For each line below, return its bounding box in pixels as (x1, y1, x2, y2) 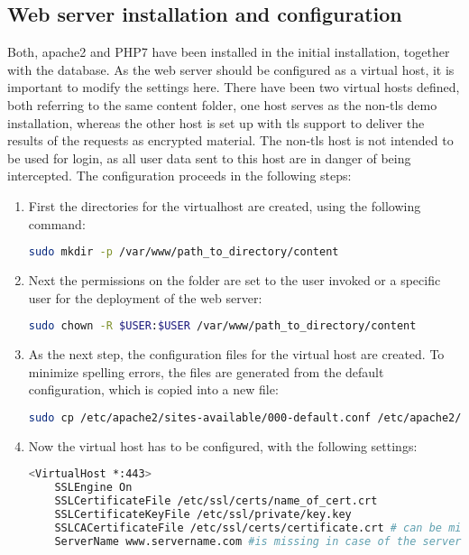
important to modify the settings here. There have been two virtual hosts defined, (7, 78, 460, 97)
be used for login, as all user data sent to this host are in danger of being (7, 148, 411, 167)
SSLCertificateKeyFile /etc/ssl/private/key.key (54, 507, 352, 521)
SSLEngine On (54, 481, 133, 495)
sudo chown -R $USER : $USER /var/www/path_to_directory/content (28, 319, 417, 333)
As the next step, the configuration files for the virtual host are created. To (28, 345, 445, 364)
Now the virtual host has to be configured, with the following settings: (28, 436, 418, 455)
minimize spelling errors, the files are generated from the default (28, 362, 384, 381)
